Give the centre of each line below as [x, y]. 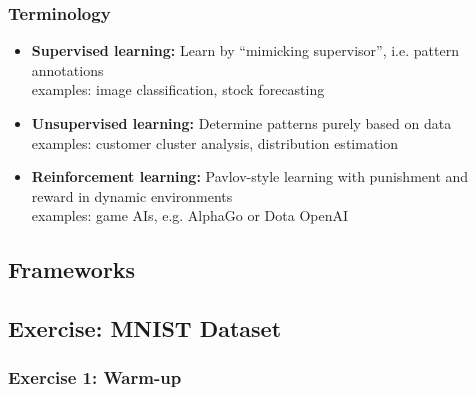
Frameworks [72, 269]
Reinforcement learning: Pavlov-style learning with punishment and [250, 176]
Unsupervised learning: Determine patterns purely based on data [241, 123]
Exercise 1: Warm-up [95, 377]
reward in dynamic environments [132, 195]
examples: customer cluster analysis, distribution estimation [215, 142]
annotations [67, 69]
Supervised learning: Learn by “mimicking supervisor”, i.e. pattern [245, 50]
